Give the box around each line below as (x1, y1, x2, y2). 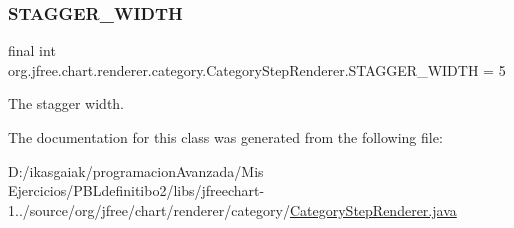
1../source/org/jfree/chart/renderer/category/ (8, 199, 290, 220)
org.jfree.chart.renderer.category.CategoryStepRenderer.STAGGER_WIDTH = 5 (8, 59, 506, 80)
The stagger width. (8, 93, 125, 114)
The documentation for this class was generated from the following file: (8, 127, 443, 147)
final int (8, 40, 56, 61)
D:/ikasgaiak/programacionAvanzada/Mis (8, 160, 264, 181)
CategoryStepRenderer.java (289, 199, 457, 220)
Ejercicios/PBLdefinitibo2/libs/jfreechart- (8, 180, 265, 201)
